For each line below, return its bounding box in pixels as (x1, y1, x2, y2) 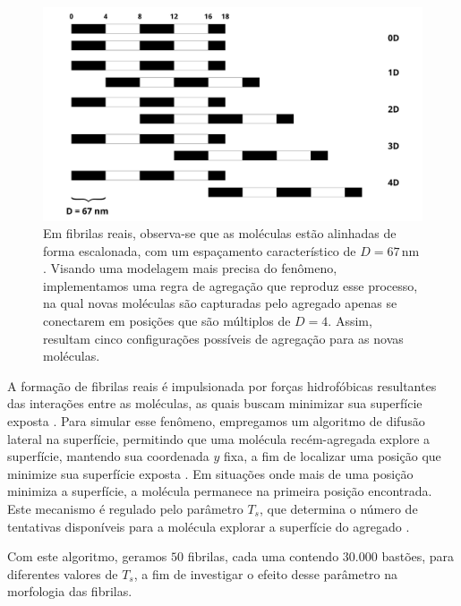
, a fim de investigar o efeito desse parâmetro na (133, 564, 398, 583)
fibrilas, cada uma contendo (187, 547, 339, 566)
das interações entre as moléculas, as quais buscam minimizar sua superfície (7, 394, 423, 413)
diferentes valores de (7, 564, 118, 583)
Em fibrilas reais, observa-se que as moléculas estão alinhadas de (43, 224, 397, 243)
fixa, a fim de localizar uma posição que (224, 447, 441, 465)
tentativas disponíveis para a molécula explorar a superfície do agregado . (7, 516, 410, 535)
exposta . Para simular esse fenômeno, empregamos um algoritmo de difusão (7, 412, 425, 431)
